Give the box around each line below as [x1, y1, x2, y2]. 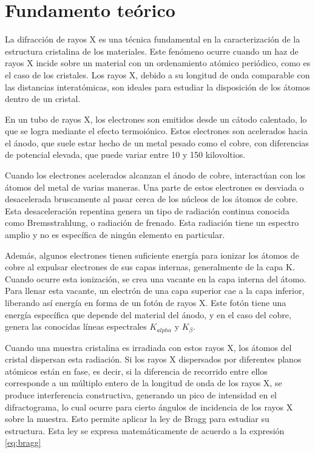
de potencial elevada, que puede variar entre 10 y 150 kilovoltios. [5, 148, 246, 161]
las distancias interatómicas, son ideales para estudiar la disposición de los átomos [5, 80, 310, 93]
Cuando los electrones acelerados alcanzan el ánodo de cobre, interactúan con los [5, 169, 306, 182]
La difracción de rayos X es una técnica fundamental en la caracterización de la [5, 33, 300, 46]
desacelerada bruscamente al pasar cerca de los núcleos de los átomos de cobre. [5, 192, 298, 205]
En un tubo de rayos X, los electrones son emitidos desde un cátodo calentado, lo [5, 112, 307, 125]
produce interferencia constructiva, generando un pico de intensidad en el [5, 389, 277, 401]
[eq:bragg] [5, 436, 41, 449]
